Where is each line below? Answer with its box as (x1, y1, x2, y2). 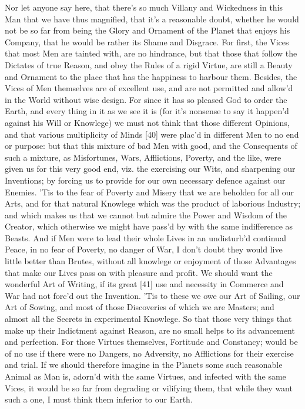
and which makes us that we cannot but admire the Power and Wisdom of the (5, 208, 287, 221)
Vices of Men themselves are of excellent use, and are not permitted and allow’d (5, 82, 293, 94)
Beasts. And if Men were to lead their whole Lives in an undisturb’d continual (5, 231, 286, 244)
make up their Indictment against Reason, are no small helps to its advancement (5, 324, 295, 336)
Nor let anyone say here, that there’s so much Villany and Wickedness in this (5, 1, 283, 13)
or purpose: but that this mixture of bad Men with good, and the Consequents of (5, 139, 297, 152)
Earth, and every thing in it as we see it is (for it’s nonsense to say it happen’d (5, 105, 289, 117)
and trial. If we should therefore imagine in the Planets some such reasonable (5, 358, 283, 371)
